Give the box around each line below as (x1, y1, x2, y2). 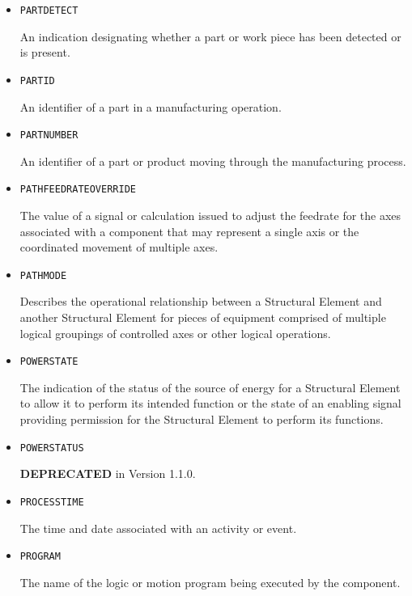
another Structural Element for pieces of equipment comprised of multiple (19, 309, 386, 326)
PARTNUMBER (19, 129, 79, 142)
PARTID (19, 74, 55, 87)
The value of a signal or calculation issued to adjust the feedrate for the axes (19, 207, 401, 223)
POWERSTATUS (19, 442, 84, 454)
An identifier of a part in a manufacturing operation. (19, 98, 282, 115)
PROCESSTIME (19, 496, 84, 508)
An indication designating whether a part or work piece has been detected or (19, 27, 401, 44)
